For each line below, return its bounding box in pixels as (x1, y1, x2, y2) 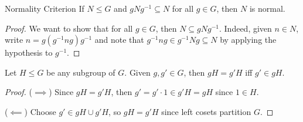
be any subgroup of (46, 66, 115, 78)
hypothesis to (5, 46, 53, 59)
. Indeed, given (219, 22, 272, 34)
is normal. (249, 2, 285, 14)
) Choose (24, 105, 56, 117)
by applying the (220, 33, 277, 46)
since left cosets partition (161, 105, 251, 117)
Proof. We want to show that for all (5, 22, 133, 34)
